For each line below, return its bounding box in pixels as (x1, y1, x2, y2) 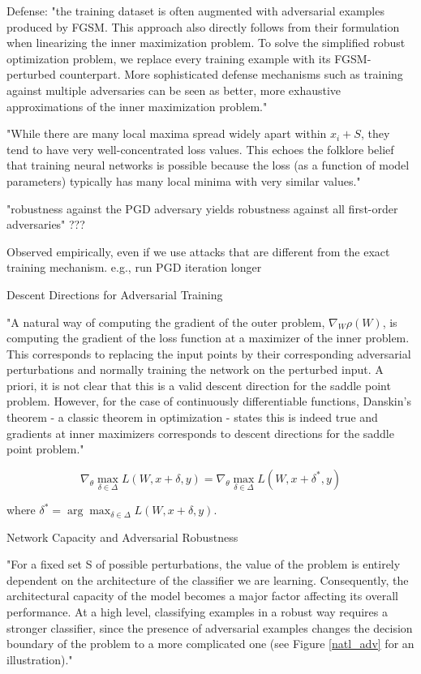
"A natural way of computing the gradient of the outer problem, (6, 313, 325, 330)
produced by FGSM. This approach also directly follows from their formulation (6, 18, 400, 35)
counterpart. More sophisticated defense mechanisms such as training (59, 66, 403, 83)
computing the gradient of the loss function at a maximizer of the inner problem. (6, 329, 410, 346)
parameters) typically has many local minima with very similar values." (6, 172, 361, 189)
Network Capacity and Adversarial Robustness (6, 528, 238, 545)
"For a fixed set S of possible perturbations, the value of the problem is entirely (6, 556, 401, 573)
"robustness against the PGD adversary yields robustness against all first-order (6, 200, 398, 217)
